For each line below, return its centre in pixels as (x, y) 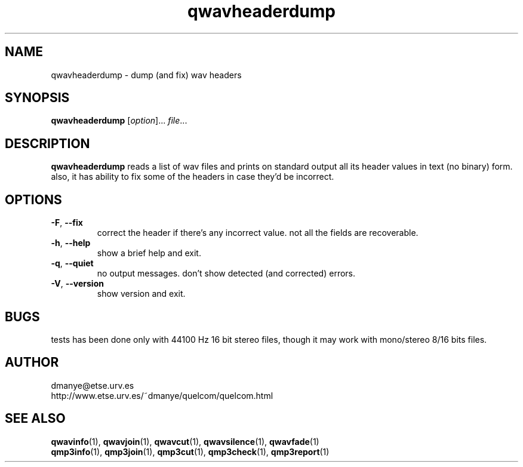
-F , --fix (67, 223)
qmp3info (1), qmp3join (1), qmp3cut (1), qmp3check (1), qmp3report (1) (190, 451)
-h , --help (71, 243)
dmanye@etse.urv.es (93, 385)
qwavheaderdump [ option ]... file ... (119, 121)
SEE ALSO (35, 419)
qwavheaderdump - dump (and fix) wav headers (146, 75)
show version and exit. (141, 294)
